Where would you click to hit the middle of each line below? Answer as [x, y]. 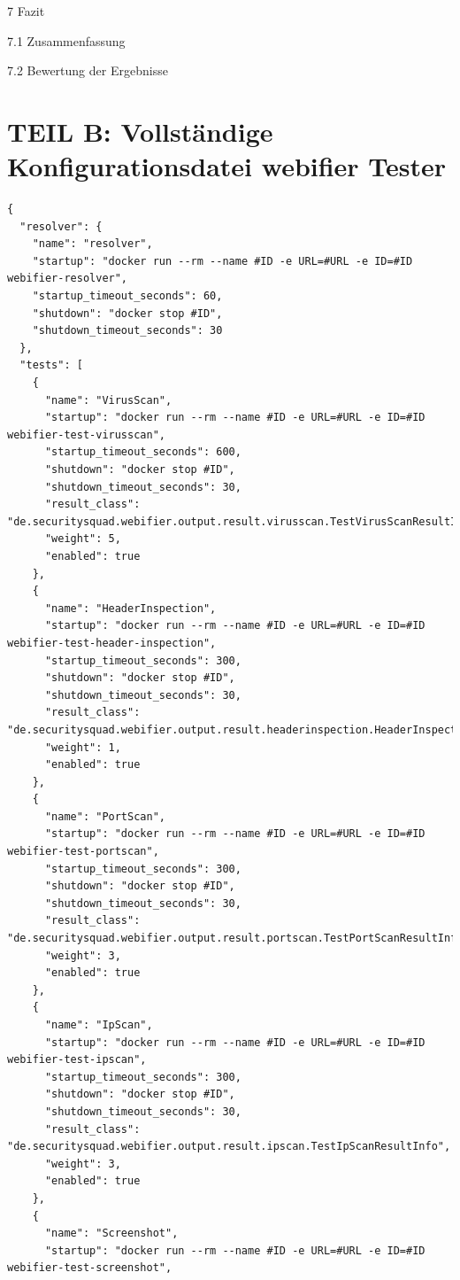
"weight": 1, [83, 747]
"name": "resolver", [92, 244]
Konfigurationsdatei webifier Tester [227, 166]
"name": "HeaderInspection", [130, 608]
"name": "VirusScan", [108, 400]
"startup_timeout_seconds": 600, [143, 452]
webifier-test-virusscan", [86, 434]
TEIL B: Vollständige [140, 131]
